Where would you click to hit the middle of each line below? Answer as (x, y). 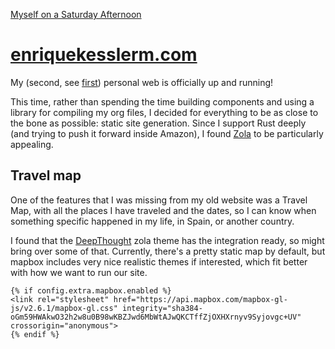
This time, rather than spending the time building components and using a (162, 101)
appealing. (32, 144)
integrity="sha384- (162, 308)
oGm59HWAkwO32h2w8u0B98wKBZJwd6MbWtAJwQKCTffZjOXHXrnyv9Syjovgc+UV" (156, 317)
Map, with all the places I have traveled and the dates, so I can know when (163, 210)
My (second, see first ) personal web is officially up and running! (142, 82)
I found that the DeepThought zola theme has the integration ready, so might (167, 240)
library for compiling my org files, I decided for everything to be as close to (164, 112)
